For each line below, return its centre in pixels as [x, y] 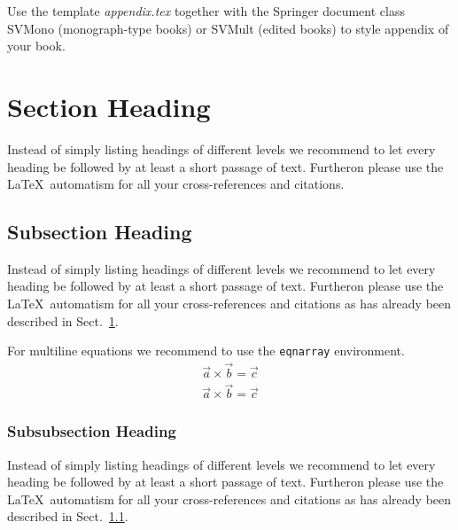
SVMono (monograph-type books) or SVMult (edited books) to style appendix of [228, 28]
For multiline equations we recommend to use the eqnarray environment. [206, 351]
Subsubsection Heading [92, 431]
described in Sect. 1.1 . [68, 516]
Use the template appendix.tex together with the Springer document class [206, 11]
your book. [36, 46]
